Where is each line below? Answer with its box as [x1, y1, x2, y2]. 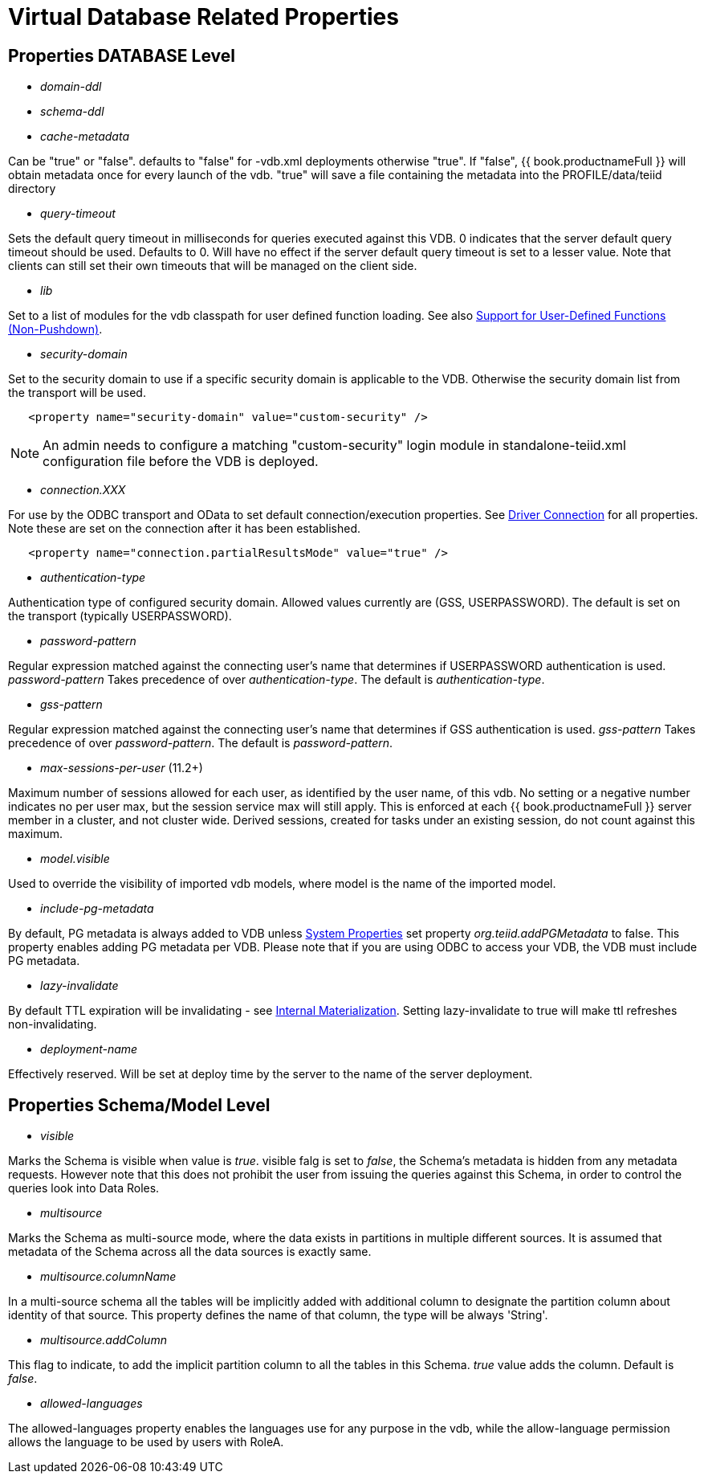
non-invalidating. [8, 1017, 97, 1032]
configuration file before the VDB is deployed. [43, 453, 319, 470]
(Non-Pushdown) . [8, 322, 103, 337]
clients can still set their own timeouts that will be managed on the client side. [8, 259, 417, 273]
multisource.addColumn [40, 1333, 167, 1347]
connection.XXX [40, 483, 126, 497]
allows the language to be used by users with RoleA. [8, 1435, 284, 1449]
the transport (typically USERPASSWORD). [8, 609, 232, 623]
